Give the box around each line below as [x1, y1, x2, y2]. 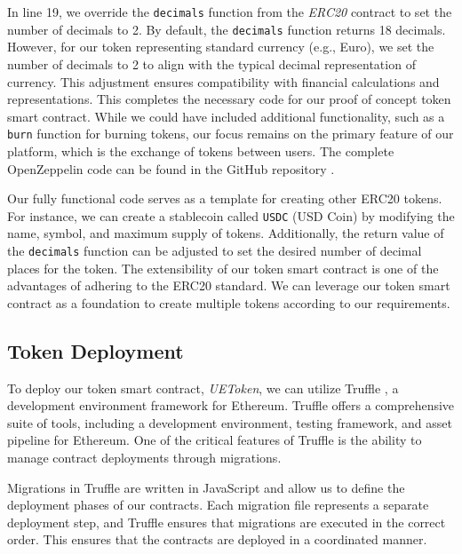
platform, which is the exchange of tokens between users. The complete [7, 141, 394, 160]
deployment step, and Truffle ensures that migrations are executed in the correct [7, 512, 446, 531]
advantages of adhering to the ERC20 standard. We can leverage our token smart [7, 276, 450, 295]
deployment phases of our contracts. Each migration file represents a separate [7, 495, 429, 514]
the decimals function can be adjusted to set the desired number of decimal [7, 241, 422, 259]
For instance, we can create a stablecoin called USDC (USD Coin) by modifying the [7, 206, 455, 225]
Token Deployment [7, 336, 184, 364]
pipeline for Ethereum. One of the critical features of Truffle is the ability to [7, 431, 422, 449]
